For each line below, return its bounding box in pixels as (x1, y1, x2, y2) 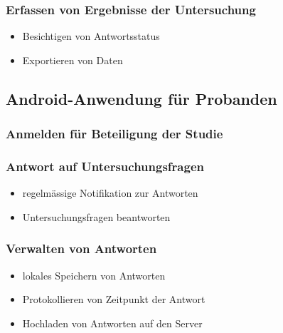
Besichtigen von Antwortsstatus (22, 29, 160, 43)
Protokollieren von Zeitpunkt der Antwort (22, 292, 205, 307)
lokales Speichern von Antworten (22, 267, 166, 282)
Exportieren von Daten (22, 52, 123, 67)
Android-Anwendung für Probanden (6, 87, 277, 109)
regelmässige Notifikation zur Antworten (22, 185, 198, 200)
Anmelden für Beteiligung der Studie (6, 125, 223, 143)
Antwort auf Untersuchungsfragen (6, 157, 204, 175)
